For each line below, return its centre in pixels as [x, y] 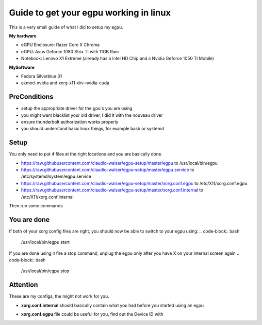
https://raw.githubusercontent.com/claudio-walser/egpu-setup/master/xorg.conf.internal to [112, 190]
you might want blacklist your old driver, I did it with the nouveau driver [92, 115]
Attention [24, 285]
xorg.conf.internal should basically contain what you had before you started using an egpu [112, 305]
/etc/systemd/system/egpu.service [56, 176]
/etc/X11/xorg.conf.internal [47, 197]
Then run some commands [36, 206]
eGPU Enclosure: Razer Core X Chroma [60, 45]
